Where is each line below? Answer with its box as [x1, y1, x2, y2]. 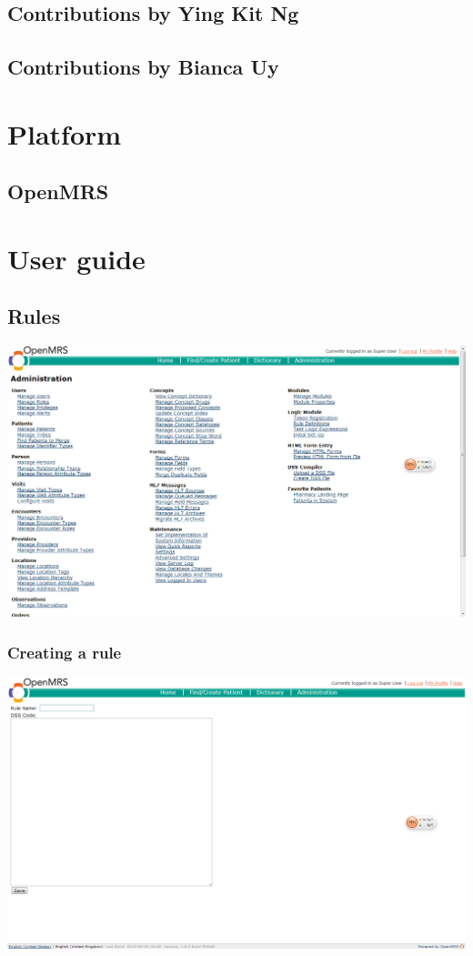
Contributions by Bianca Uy [7, 53, 279, 81]
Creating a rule [7, 640, 122, 663]
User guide [7, 239, 146, 277]
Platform [7, 115, 122, 152]
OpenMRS [7, 177, 109, 206]
